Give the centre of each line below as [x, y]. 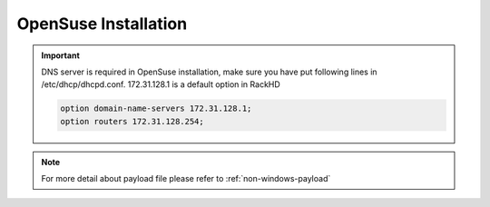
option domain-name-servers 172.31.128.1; [156, 108]
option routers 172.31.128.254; [132, 121]
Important [61, 55]
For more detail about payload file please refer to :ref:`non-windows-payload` [186, 179]
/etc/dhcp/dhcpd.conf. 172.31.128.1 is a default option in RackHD [161, 84]
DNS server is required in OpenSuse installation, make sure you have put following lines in [209, 72]
